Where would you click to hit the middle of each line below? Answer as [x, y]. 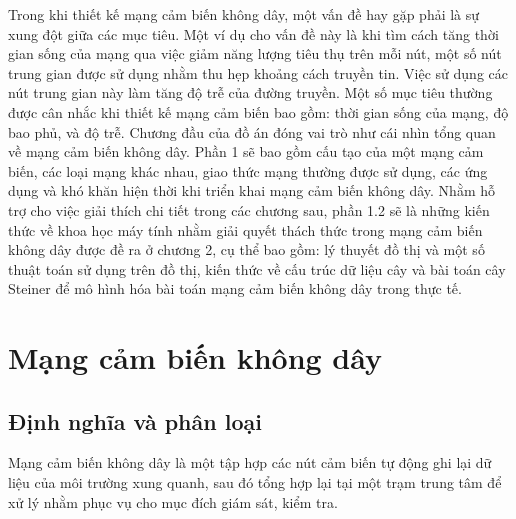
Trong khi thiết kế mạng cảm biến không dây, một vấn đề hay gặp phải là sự [244, 14]
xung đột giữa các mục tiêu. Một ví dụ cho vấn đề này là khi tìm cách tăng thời [253, 33]
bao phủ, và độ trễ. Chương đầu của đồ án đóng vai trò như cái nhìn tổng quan [252, 131]
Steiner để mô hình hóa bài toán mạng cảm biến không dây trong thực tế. [235, 288]
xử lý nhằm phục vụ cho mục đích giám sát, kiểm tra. [173, 501]
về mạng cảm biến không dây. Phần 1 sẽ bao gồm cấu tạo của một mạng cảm [246, 151]
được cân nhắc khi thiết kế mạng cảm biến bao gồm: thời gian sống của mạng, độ [258, 111]
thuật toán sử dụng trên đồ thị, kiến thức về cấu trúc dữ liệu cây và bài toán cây [257, 268]
